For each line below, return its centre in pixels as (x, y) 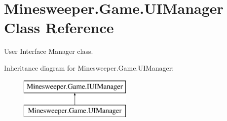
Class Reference (59, 27)
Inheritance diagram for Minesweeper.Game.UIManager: (89, 67)
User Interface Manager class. (49, 51)
